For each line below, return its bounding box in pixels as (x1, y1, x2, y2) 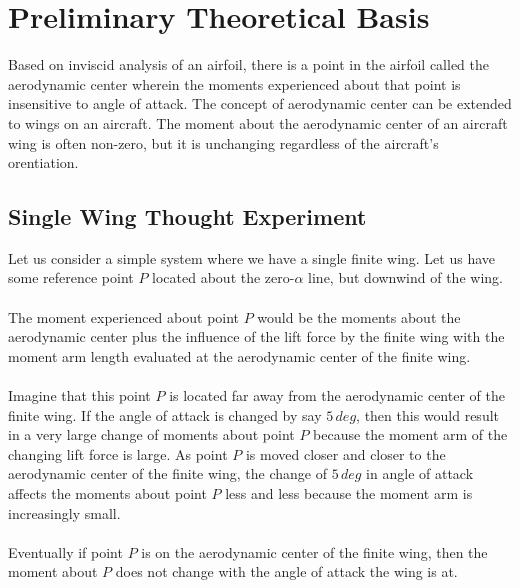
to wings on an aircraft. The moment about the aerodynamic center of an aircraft (8, 112, 508, 133)
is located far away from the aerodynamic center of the (169, 385, 505, 406)
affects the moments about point (8, 483, 207, 504)
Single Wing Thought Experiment (8, 201, 367, 232)
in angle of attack (366, 463, 474, 484)
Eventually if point (8, 541, 123, 562)
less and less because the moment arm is (225, 483, 473, 504)
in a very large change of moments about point (8, 424, 295, 445)
